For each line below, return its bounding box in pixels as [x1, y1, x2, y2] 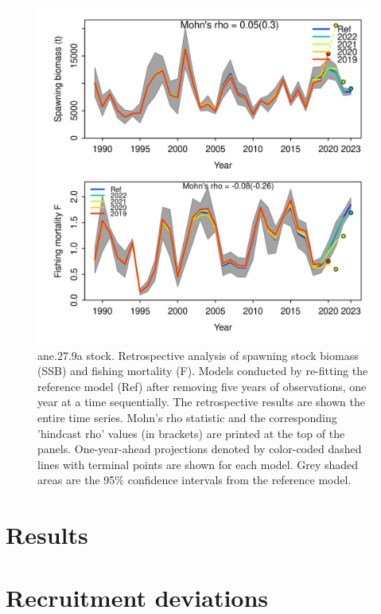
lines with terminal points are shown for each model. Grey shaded [37, 456, 359, 472]
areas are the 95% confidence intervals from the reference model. [37, 471, 352, 488]
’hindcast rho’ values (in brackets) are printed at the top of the [37, 424, 345, 441]
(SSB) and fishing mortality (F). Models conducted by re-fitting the [37, 362, 368, 379]
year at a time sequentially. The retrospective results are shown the [37, 393, 365, 410]
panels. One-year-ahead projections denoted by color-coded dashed [37, 440, 362, 457]
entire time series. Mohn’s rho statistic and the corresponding [37, 409, 337, 425]
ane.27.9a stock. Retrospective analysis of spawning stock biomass [37, 346, 359, 363]
